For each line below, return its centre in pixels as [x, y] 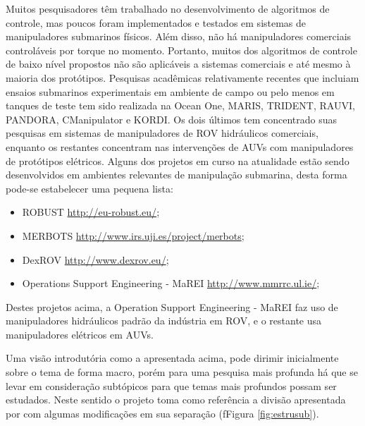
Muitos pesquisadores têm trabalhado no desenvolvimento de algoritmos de [168, 8]
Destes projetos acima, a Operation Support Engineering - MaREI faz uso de [172, 306]
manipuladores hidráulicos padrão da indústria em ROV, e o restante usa [164, 321]
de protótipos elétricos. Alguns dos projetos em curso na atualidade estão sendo [178, 160]
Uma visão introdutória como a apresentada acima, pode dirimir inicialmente [172, 358]
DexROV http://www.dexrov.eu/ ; [95, 259]
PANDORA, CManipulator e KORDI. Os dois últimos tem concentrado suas [172, 119]
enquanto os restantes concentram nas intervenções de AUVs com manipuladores [180, 146]
